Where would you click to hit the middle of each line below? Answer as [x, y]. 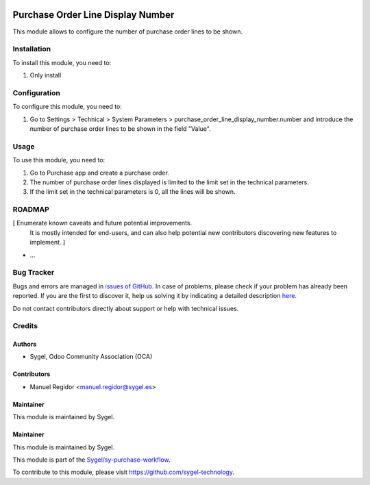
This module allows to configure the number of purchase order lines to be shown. [128, 32]
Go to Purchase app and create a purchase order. [99, 173]
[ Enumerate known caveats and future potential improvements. [102, 223]
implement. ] [48, 242]
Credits [25, 326]
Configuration [37, 92]
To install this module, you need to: [62, 62]
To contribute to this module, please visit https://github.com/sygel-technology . [123, 472]
